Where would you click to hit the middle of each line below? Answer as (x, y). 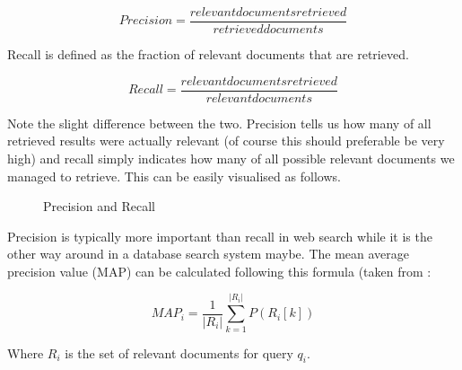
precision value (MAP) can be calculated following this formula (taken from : (219, 271)
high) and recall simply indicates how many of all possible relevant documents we (231, 158)
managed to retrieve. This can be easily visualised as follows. (174, 176)
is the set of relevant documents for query (179, 352)
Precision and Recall (99, 206)
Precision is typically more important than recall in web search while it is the (220, 236)
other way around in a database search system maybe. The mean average (209, 254)
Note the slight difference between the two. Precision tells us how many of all (219, 123)
